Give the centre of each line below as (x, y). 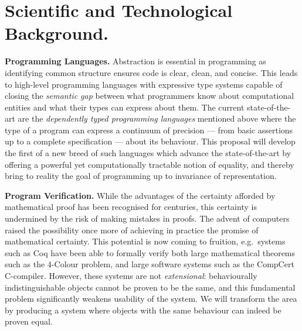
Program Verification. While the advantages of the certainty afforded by (140, 195)
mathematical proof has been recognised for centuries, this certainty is (131, 207)
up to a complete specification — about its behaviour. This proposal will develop (150, 141)
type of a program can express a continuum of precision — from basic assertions (149, 130)
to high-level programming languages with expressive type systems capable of (144, 84)
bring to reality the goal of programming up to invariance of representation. (141, 176)
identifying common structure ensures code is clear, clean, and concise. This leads (151, 72)
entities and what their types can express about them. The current (125, 107)
